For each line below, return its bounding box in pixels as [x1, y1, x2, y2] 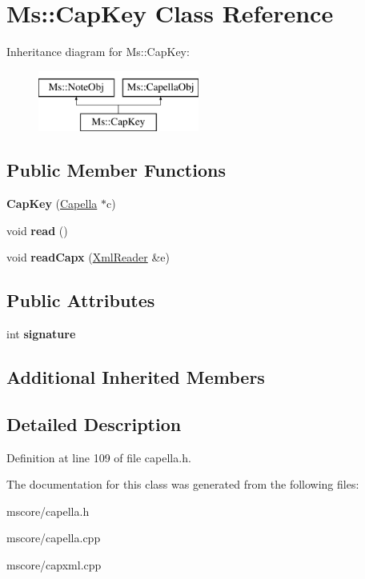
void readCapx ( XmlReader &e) [6, 249, 170, 266]
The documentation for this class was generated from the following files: [6, 476, 359, 493]
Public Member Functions [6, 158, 226, 182]
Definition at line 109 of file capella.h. [6, 449, 191, 465]
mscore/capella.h [6, 502, 90, 519]
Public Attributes [6, 288, 155, 313]
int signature [6, 325, 76, 342]
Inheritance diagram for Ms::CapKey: [6, 43, 190, 60]
